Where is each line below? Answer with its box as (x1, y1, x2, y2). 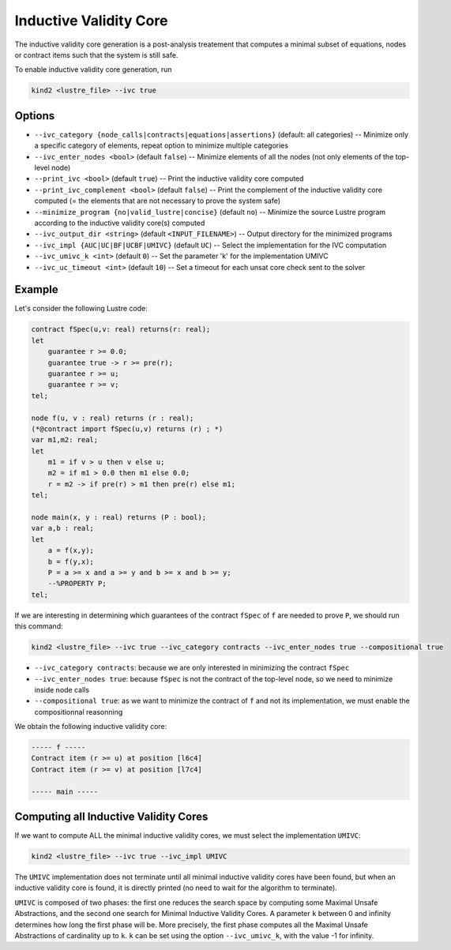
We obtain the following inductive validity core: (14, 722, 167, 731)
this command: (14, 621, 63, 631)
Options (14, 109, 55, 122)
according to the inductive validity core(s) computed (34, 218, 205, 227)
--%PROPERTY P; (47, 579, 107, 588)
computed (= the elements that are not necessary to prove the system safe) (34, 196, 280, 205)
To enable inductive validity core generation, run (14, 65, 173, 74)
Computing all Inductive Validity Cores (14, 810, 209, 824)
